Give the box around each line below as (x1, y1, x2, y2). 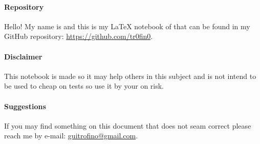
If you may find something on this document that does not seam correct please (4, 120, 251, 131)
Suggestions (4, 100, 46, 111)
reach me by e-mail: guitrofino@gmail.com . (4, 130, 138, 141)
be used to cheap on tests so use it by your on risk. (4, 80, 164, 91)
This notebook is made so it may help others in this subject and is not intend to (4, 70, 256, 81)
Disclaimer (4, 51, 42, 61)
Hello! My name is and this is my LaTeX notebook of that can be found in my (4, 20, 250, 31)
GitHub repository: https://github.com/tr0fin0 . (4, 31, 153, 42)
